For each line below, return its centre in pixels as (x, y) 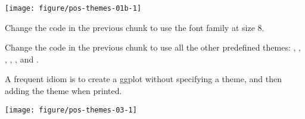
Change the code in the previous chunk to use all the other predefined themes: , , (153, 47)
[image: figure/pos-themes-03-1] (71, 110)
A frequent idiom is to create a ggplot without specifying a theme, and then (143, 79)
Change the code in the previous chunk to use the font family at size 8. (135, 27)
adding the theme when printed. (63, 91)
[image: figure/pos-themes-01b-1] (73, 8)
